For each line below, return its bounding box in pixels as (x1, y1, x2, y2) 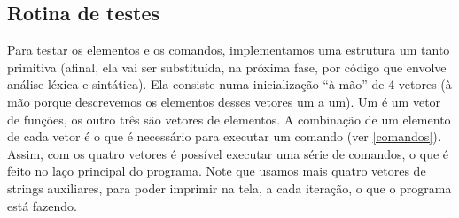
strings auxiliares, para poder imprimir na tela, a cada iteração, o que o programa (7, 178, 452, 197)
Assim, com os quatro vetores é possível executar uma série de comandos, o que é (7, 144, 449, 162)
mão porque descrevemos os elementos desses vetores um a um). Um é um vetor (7, 92, 441, 110)
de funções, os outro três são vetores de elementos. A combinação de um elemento (7, 109, 451, 128)
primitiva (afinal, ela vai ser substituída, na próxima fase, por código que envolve (7, 57, 447, 76)
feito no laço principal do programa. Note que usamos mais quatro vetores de (7, 162, 426, 180)
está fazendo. (7, 196, 78, 214)
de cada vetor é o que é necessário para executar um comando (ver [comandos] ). (7, 127, 441, 146)
